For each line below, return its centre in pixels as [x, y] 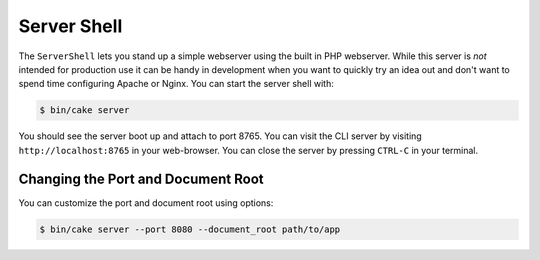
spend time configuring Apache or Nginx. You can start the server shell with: [176, 84]
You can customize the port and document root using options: [146, 202]
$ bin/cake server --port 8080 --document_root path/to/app [190, 229]
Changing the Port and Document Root [141, 178]
